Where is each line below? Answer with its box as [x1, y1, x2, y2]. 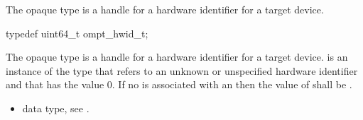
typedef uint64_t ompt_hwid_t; [6, 25, 148, 40]
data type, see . [22, 100, 90, 115]
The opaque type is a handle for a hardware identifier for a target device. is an [6, 49, 348, 64]
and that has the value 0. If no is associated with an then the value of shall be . [6, 77, 352, 92]
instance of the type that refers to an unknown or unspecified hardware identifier [6, 63, 358, 78]
